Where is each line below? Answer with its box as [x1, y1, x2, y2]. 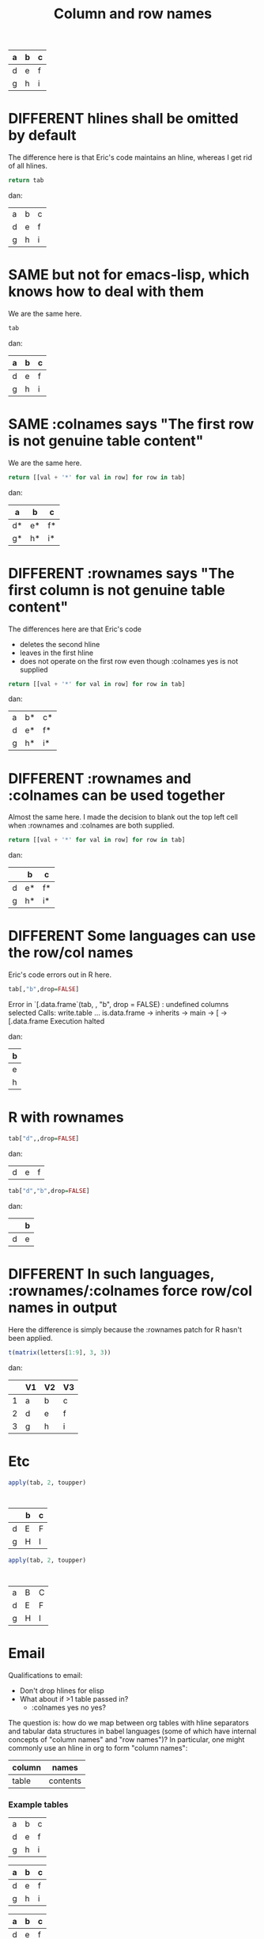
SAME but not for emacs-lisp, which [8, 266, 250, 284]
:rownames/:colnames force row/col [8, 1282, 253, 1300]
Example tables [8, 1799, 69, 1810]
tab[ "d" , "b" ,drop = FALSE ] [8, 1187, 90, 1195]
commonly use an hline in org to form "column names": [8, 1744, 188, 1753]
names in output [8, 1298, 118, 1316]
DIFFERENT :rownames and [8, 769, 192, 787]
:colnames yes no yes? [31, 1702, 107, 1713]
